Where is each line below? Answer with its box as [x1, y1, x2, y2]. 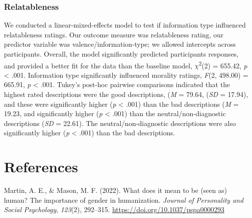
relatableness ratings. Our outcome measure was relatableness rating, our [4, 29, 224, 39]
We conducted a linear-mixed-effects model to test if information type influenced [4, 20, 246, 30]
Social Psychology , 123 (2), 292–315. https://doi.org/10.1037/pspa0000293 [4, 204, 225, 215]
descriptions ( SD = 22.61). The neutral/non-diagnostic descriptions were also [4, 118, 236, 128]
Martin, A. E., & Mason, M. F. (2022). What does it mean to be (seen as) [4, 185, 227, 195]
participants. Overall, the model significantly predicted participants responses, [4, 49, 239, 59]
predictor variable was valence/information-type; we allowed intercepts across [4, 39, 236, 49]
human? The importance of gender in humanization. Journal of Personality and [4, 194, 244, 205]
